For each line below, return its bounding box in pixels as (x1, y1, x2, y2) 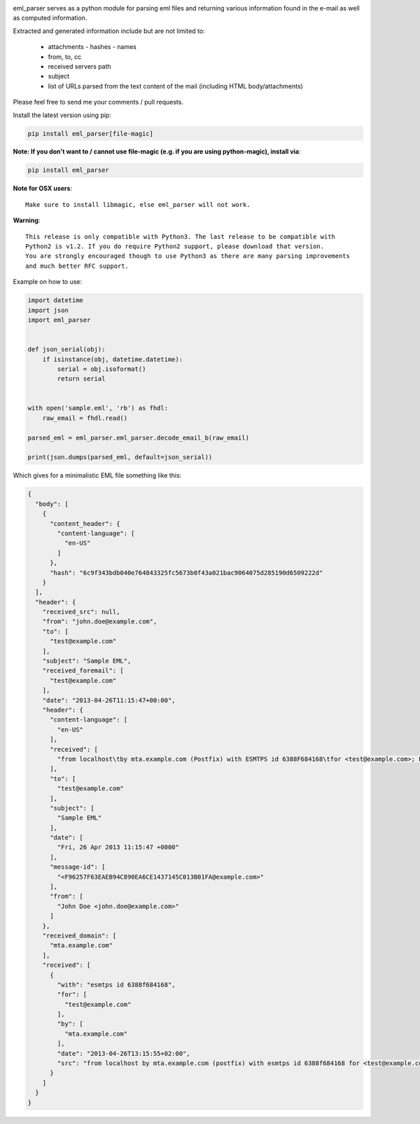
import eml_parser (27, 316, 91, 324)
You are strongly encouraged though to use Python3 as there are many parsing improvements (25, 252, 350, 260)
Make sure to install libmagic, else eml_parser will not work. (25, 201, 251, 208)
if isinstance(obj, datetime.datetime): (42, 355, 183, 363)
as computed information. (13, 14, 87, 22)
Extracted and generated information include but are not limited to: (13, 27, 206, 35)
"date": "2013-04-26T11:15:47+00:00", (42, 696, 176, 704)
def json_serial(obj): (27, 346, 106, 353)
